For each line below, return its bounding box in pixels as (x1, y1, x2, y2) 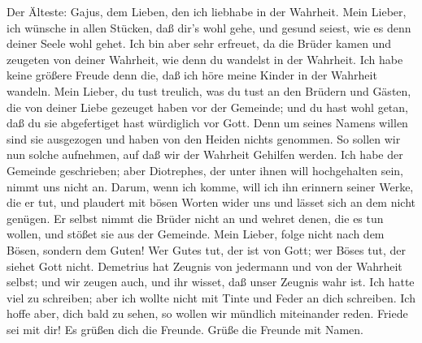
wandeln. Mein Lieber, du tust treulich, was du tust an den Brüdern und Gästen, (7, 82, 411, 99)
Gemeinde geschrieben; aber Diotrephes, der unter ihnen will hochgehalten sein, (7, 161, 404, 178)
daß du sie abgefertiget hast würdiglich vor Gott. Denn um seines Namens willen (7, 114, 408, 131)
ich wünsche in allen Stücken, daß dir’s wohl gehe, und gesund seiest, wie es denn (7, 19, 411, 36)
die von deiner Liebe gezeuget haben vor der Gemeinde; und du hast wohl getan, (7, 98, 408, 115)
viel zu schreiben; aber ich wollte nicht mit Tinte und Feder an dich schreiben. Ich (7, 289, 415, 306)
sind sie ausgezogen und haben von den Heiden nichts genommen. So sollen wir (7, 130, 401, 147)
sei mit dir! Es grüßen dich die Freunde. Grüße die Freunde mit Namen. (7, 320, 363, 337)
